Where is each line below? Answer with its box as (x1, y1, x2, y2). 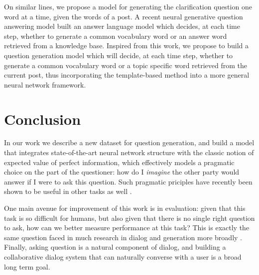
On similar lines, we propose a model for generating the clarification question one (4, 1, 252, 11)
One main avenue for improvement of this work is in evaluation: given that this (4, 203, 246, 213)
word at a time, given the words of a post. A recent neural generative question (4, 11, 243, 21)
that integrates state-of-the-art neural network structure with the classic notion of (4, 147, 254, 158)
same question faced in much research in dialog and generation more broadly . (4, 232, 242, 242)
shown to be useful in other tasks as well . (4, 186, 132, 196)
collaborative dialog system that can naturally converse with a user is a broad (4, 252, 242, 262)
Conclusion (4, 108, 81, 129)
